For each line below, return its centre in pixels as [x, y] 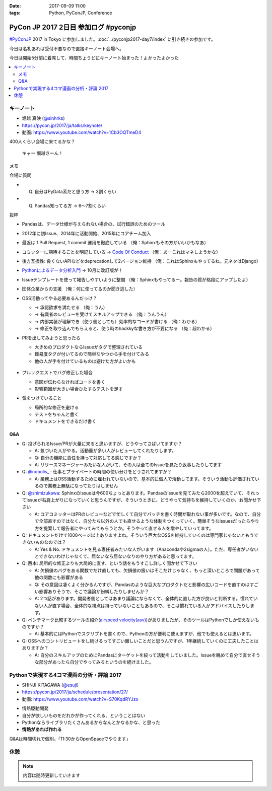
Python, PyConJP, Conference [81, 13]
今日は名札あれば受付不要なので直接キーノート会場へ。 [67, 48]
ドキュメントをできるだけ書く [65, 421]
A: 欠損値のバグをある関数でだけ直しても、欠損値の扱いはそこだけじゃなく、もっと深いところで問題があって [147, 570]
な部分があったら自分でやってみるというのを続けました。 [94, 662]
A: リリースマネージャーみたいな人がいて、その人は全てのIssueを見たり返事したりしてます [128, 465]
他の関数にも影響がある [59, 578]
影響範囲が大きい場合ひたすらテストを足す [79, 389]
